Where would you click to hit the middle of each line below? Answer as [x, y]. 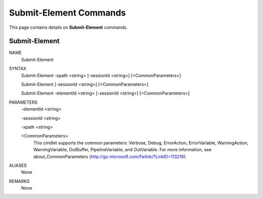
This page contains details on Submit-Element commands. [68, 27]
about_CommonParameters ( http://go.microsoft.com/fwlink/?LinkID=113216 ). [110, 157]
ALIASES [18, 165]
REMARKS [19, 181]
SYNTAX [18, 69]
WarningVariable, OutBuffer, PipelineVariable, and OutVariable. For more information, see [122, 150]
